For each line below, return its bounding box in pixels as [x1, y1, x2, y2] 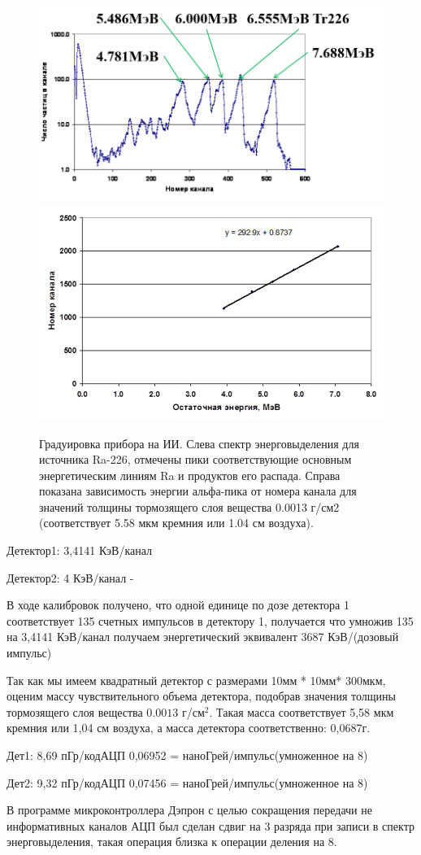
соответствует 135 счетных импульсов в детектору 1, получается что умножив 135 [7, 612, 414, 629]
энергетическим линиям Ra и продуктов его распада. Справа [39, 466, 341, 483]
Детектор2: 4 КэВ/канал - [7, 569, 134, 586]
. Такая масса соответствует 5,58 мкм [209, 703, 394, 720]
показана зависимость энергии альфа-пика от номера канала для [39, 482, 357, 499]
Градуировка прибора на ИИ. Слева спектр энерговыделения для [39, 434, 359, 451]
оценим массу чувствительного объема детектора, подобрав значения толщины [7, 687, 396, 705]
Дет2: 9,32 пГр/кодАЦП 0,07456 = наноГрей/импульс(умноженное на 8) [7, 774, 368, 791]
